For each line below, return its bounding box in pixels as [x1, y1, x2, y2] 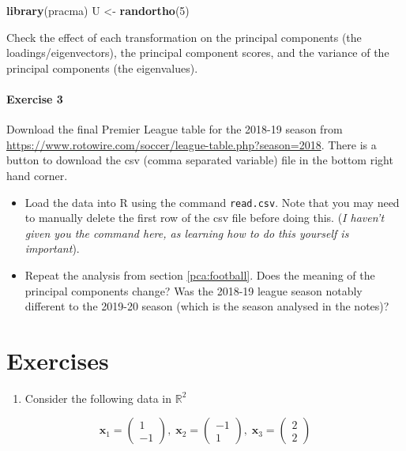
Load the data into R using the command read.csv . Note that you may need [24, 194, 400, 210]
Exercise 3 [6, 90, 63, 107]
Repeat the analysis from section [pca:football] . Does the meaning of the [24, 266, 375, 283]
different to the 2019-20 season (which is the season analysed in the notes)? [24, 298, 389, 314]
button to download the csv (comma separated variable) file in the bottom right [6, 152, 393, 168]
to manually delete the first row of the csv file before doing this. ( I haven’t [24, 209, 385, 226]
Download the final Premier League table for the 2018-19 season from [6, 121, 343, 137]
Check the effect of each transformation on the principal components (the [6, 28, 362, 45]
